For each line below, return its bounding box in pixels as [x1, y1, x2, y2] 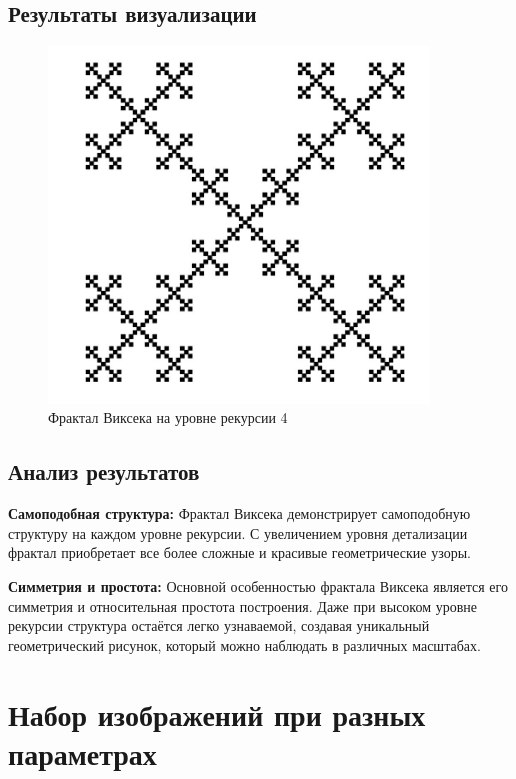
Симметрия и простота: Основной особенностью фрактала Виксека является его [8, 576, 508, 596]
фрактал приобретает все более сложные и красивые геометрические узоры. [8, 542, 471, 563]
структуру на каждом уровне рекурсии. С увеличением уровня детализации [8, 522, 468, 543]
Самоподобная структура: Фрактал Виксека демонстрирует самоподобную [8, 503, 471, 524]
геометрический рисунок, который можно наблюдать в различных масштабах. [8, 634, 481, 655]
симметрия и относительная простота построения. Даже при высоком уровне [8, 595, 478, 616]
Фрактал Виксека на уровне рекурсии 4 [48, 407, 288, 428]
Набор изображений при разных [8, 693, 426, 734]
